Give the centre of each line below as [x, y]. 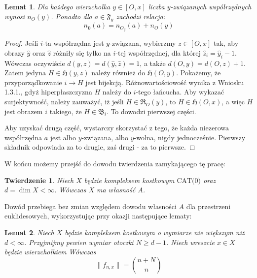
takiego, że [66, 111]
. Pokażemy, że [199, 73]
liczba [156, 6]
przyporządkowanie [33, 82]
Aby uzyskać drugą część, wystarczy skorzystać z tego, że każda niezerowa [117, 128]
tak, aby [226, 43]
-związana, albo [105, 137]
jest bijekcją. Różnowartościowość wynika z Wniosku [165, 82]
